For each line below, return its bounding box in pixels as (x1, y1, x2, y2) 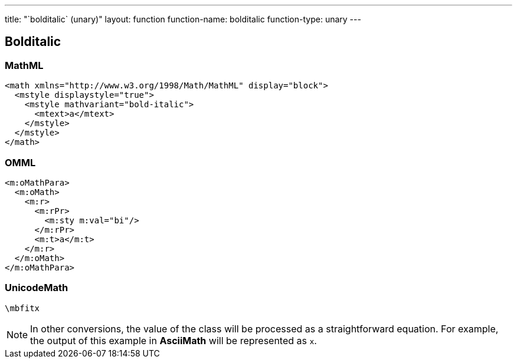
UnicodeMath (5, 282, 68, 294)
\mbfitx (5, 303, 40, 313)
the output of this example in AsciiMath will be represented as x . (30, 334, 317, 346)
